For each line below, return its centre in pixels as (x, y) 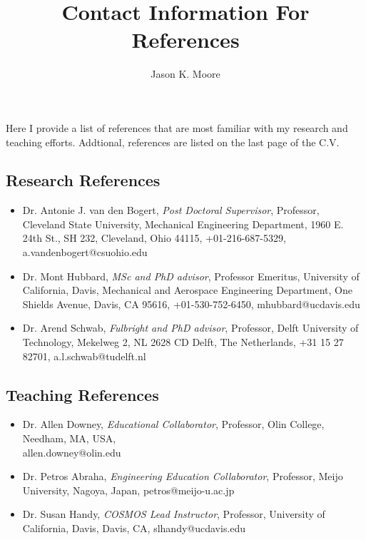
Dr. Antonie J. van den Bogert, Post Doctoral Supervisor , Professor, (171, 210)
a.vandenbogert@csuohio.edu (85, 252)
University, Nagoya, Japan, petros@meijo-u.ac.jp (128, 490)
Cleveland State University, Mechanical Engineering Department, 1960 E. (183, 224)
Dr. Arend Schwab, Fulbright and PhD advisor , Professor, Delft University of (190, 328)
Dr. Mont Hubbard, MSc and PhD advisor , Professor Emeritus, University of (191, 276)
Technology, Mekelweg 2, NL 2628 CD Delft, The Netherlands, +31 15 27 (183, 342)
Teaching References (82, 394)
